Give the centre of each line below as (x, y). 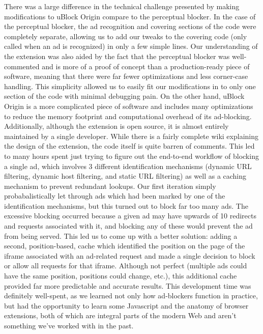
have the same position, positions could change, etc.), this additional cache (121, 276)
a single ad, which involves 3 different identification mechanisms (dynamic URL (128, 166)
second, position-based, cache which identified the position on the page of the (125, 246)
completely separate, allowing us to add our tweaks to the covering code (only (126, 36)
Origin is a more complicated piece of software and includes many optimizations (129, 106)
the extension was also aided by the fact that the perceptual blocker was (117, 56)
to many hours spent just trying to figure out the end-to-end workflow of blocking (131, 156)
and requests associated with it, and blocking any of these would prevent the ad (128, 226)
